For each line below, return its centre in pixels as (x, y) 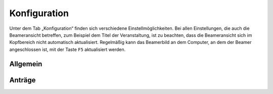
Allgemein (26, 64)
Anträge (22, 80)
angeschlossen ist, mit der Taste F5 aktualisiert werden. (67, 49)
